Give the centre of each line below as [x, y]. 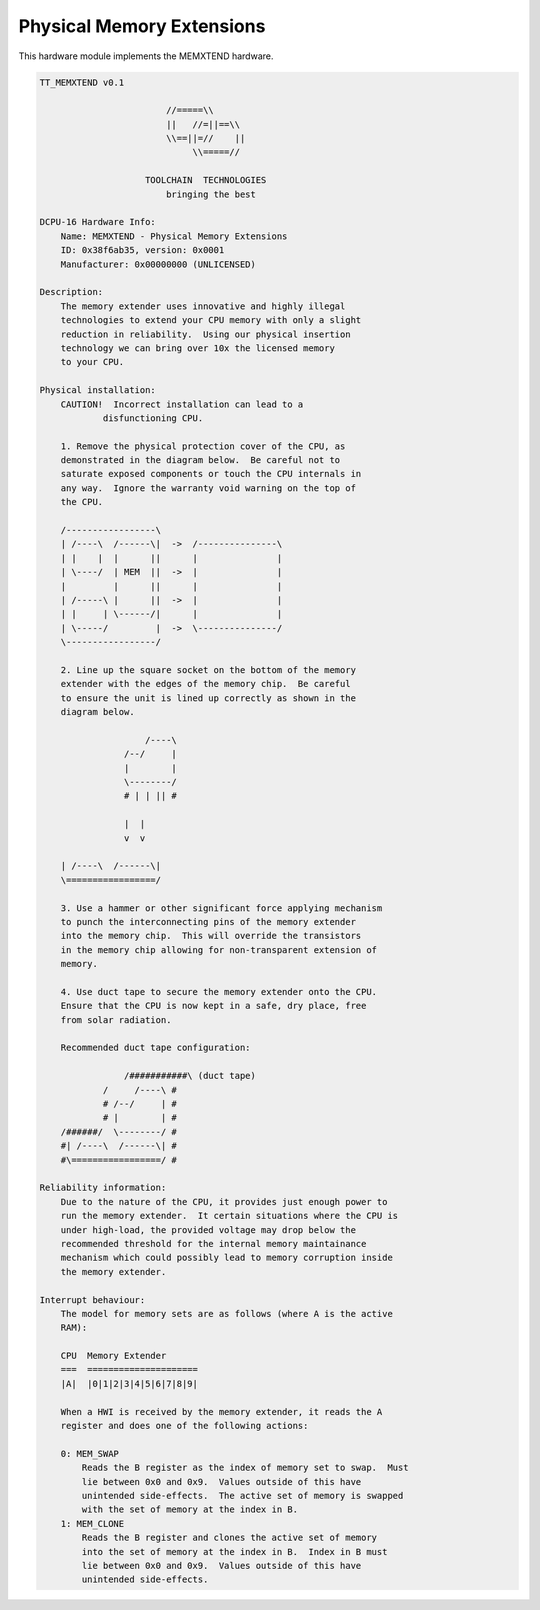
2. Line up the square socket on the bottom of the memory [208, 669]
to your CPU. [92, 362]
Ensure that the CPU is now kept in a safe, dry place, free [213, 1006]
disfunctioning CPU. [153, 418]
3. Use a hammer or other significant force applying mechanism [221, 908]
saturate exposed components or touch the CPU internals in [211, 474]
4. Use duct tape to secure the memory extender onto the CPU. [219, 991]
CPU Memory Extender [113, 1356]
